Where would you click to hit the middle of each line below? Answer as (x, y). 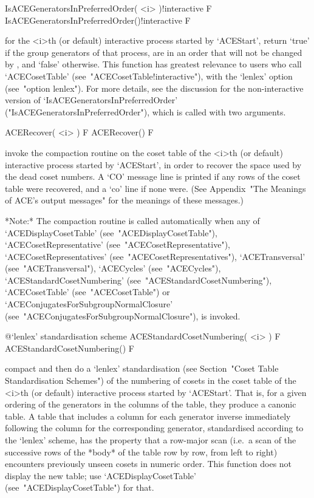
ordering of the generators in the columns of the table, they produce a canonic (151, 404)
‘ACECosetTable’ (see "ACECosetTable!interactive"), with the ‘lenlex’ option (149, 76)
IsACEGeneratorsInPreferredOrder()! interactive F (98, 20)
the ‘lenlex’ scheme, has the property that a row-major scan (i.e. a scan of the (151, 440)
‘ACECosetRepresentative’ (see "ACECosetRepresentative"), (118, 244)
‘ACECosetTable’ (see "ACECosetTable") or (87, 292)
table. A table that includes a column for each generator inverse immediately (148, 416)
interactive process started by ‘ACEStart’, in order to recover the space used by (153, 164)
